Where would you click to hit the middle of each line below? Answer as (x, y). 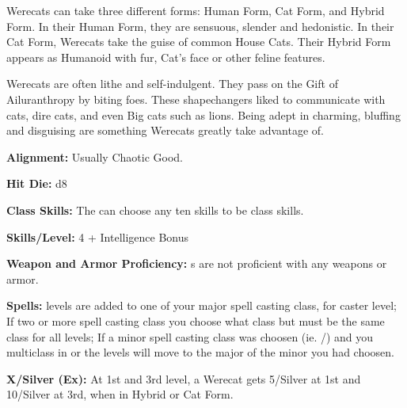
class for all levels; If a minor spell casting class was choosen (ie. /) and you (190, 336)
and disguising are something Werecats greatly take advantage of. (165, 130)
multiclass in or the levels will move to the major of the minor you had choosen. (200, 352)
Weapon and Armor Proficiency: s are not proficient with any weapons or (197, 263)
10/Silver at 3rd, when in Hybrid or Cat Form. (120, 394)
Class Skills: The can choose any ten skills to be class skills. (155, 210)
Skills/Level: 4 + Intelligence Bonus (98, 236)
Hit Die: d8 (37, 183)
